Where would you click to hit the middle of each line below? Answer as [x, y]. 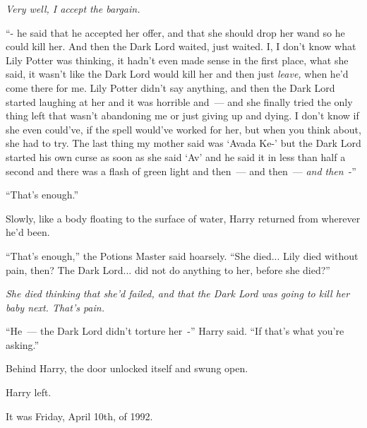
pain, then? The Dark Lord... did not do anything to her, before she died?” [168, 269]
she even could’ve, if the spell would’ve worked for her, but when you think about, [183, 129]
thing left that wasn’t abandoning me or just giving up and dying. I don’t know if [182, 115]
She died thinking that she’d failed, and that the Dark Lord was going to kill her [178, 293]
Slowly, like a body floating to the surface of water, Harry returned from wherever [183, 218]
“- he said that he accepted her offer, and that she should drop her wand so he [175, 32]
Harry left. [29, 392]
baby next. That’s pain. [55, 307]
